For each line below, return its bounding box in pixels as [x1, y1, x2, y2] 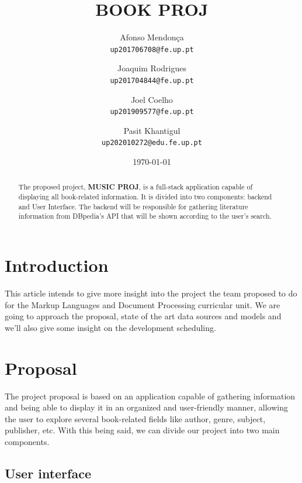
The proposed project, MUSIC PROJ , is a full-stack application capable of [18, 181, 253, 192]
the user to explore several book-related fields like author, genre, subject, [5, 412, 266, 425]
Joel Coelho [131, 93, 173, 105]
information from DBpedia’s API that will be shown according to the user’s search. [18, 211, 272, 221]
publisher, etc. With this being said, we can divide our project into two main [5, 424, 280, 436]
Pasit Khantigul [123, 124, 180, 136]
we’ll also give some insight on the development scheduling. [5, 321, 216, 333]
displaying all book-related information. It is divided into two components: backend [18, 192, 272, 202]
